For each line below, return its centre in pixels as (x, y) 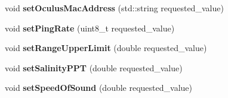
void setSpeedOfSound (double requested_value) (98, 88)
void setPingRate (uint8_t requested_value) (90, 28)
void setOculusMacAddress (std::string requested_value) (114, 8)
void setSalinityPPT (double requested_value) (94, 67)
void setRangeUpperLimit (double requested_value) (106, 48)
